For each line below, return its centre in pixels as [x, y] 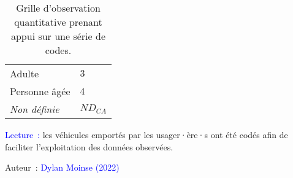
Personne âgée [40, 91]
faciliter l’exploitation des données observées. [89, 146]
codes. [58, 50]
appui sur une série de [58, 36]
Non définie [35, 109]
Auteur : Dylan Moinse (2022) [62, 167]
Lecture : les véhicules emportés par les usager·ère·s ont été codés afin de [146, 134]
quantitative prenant [58, 22]
